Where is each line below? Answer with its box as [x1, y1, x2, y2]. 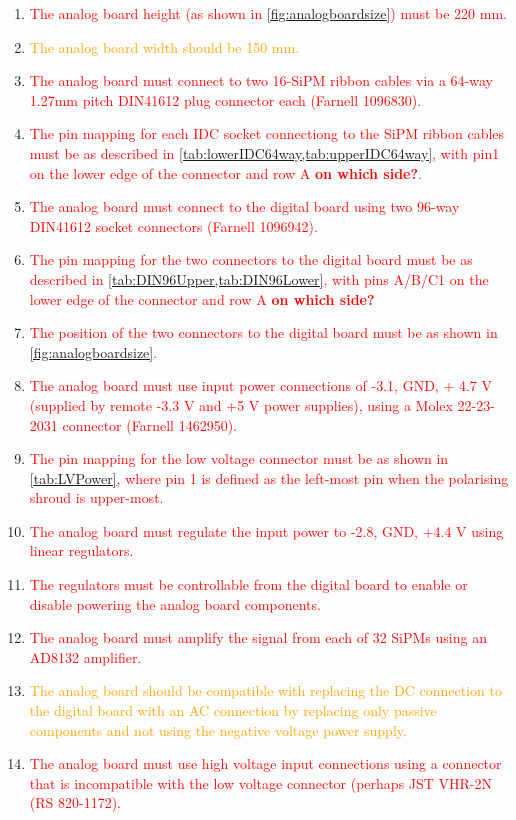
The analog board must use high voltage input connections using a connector [29, 753, 502, 774]
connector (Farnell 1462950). [62, 414, 237, 435]
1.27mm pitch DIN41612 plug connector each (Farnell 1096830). [29, 89, 422, 110]
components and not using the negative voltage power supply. [29, 719, 407, 740]
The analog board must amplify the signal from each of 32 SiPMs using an [29, 627, 487, 648]
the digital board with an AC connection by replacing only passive [29, 700, 437, 721]
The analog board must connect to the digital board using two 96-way [29, 196, 460, 217]
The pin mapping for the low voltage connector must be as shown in [29, 448, 449, 469]
